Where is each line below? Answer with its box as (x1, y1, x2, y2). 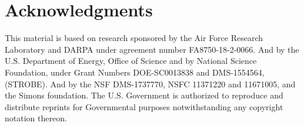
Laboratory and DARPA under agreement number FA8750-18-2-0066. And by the (5, 43, 299, 55)
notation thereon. (5, 112, 67, 124)
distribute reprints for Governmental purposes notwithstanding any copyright (5, 100, 283, 113)
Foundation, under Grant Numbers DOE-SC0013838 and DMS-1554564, (5, 66, 265, 78)
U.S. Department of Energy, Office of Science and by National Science (5, 55, 257, 67)
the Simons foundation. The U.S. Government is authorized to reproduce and (5, 89, 283, 101)
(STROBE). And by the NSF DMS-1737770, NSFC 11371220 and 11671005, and (5, 77, 296, 90)
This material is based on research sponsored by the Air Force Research (5, 32, 263, 44)
